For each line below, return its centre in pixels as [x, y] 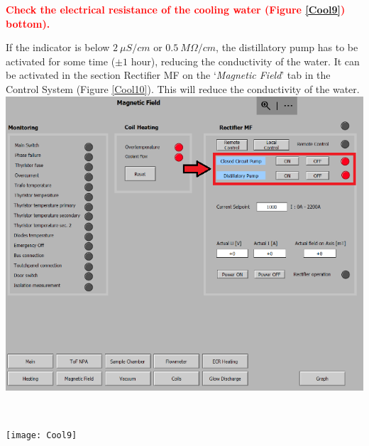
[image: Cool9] [42, 436]
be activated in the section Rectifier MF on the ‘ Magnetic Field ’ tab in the [168, 75]
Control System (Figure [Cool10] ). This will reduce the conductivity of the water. [183, 88]
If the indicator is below [58, 47]
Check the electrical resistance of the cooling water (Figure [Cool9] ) [176, 9]
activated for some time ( [61, 61]
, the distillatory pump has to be [287, 47]
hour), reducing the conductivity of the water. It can [245, 61]
